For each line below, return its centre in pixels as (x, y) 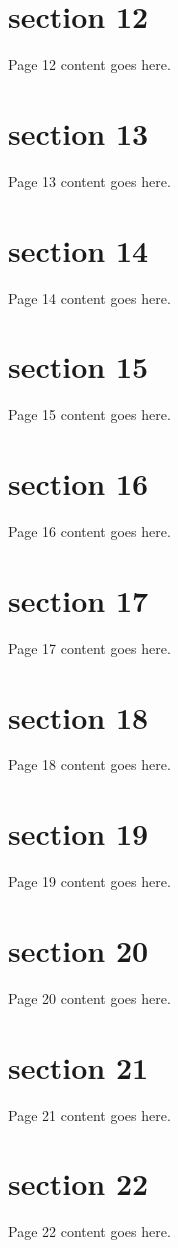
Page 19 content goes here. (89, 881)
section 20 (78, 949)
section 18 (78, 716)
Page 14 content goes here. (89, 297)
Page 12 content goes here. (89, 64)
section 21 (78, 1066)
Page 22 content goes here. (89, 1231)
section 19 (78, 833)
